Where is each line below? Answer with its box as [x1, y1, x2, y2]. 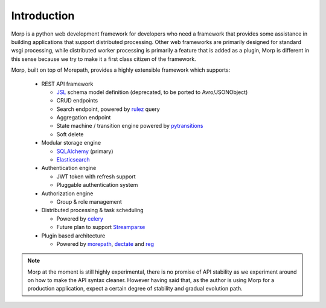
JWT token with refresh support [56, 172, 136, 180]
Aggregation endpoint [56, 114, 111, 121]
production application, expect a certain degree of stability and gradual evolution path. [27, 285, 243, 292]
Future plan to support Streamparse [56, 224, 145, 231]
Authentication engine [41, 165, 97, 172]
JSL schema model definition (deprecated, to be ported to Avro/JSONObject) [56, 88, 248, 96]
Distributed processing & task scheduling [41, 207, 144, 214]
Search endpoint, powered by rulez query [56, 105, 160, 113]
